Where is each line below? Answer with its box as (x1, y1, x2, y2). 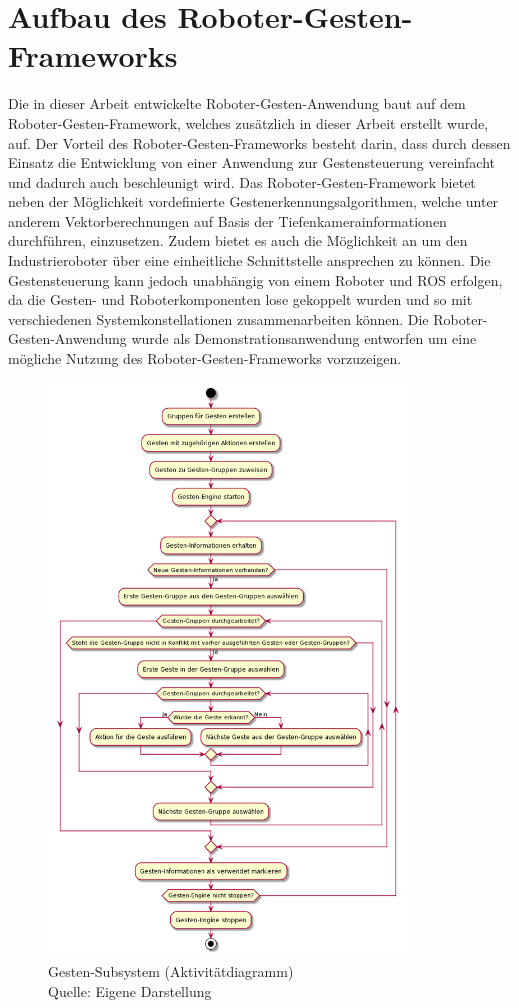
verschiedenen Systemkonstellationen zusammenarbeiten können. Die (8, 308, 429, 329)
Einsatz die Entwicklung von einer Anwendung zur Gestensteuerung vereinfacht (8, 152, 496, 173)
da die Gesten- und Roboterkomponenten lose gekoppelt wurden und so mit (8, 289, 473, 310)
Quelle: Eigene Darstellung (48, 980, 212, 1001)
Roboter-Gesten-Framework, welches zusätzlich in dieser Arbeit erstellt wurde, (8, 112, 489, 133)
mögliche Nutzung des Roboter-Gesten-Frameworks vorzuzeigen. (8, 348, 402, 369)
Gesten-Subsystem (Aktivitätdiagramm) (48, 961, 294, 982)
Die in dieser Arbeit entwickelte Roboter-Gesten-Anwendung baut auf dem (8, 93, 466, 114)
